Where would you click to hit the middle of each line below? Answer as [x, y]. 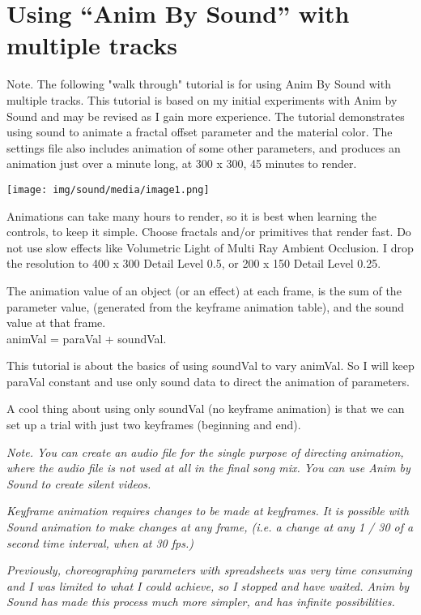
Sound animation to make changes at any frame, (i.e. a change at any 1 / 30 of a [210, 527]
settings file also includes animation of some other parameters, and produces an [204, 147]
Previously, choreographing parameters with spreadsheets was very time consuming [209, 570]
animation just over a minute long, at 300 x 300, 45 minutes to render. [182, 163]
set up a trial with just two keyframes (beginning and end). [154, 425]
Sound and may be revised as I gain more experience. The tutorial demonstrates [206, 116]
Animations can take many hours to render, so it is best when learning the [192, 215]
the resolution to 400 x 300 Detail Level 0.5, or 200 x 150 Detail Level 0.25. [194, 263]
